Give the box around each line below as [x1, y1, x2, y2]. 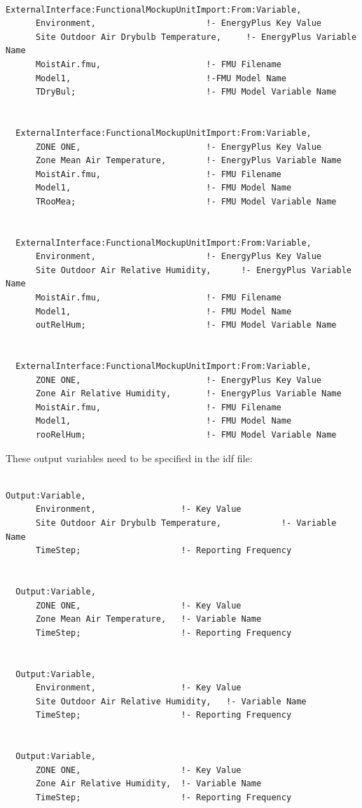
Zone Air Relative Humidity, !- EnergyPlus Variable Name [35, 389, 342, 399]
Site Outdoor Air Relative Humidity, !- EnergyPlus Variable [35, 265, 351, 275]
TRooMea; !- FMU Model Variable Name [35, 196, 337, 207]
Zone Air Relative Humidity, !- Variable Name [35, 779, 262, 789]
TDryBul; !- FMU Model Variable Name [35, 87, 337, 97]
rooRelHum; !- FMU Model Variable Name [35, 430, 337, 440]
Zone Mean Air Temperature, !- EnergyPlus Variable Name [35, 155, 342, 166]
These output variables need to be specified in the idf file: [6, 450, 253, 465]
